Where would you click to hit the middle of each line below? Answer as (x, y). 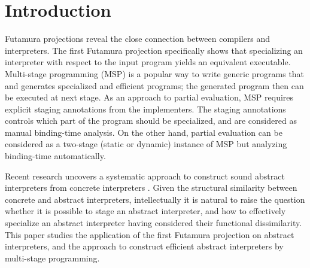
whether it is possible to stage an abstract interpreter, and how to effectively (145, 211)
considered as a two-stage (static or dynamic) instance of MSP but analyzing (146, 144)
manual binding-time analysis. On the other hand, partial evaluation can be (144, 132)
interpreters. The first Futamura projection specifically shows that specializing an (154, 50)
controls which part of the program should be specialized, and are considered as (151, 121)
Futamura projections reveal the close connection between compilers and (138, 39)
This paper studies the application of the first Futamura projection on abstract (150, 234)
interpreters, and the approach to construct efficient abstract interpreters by (144, 246)
